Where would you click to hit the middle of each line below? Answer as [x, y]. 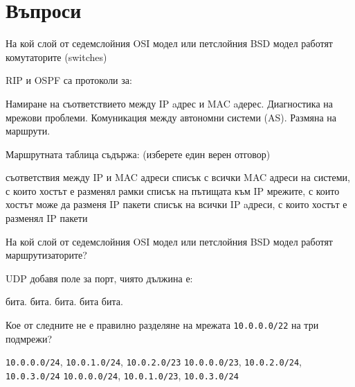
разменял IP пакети [47, 218]
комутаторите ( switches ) [56, 57]
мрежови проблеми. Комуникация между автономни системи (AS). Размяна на [171, 117]
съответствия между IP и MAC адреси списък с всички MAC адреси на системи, [178, 177]
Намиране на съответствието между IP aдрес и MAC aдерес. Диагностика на [170, 103]
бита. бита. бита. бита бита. [64, 301]
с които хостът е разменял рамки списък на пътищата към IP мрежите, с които [173, 190]
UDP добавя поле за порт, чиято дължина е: [99, 278]
